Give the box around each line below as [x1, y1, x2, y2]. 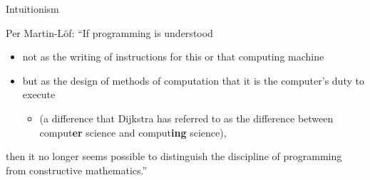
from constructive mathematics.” [6, 162, 148, 177]
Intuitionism [6, 1, 59, 16]
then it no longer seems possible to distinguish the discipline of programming [6, 149, 342, 164]
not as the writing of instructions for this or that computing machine [22, 49, 324, 64]
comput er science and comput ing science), [39, 125, 227, 139]
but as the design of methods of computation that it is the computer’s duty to [22, 73, 364, 88]
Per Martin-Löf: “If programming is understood [6, 25, 213, 40]
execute [22, 87, 56, 102]
